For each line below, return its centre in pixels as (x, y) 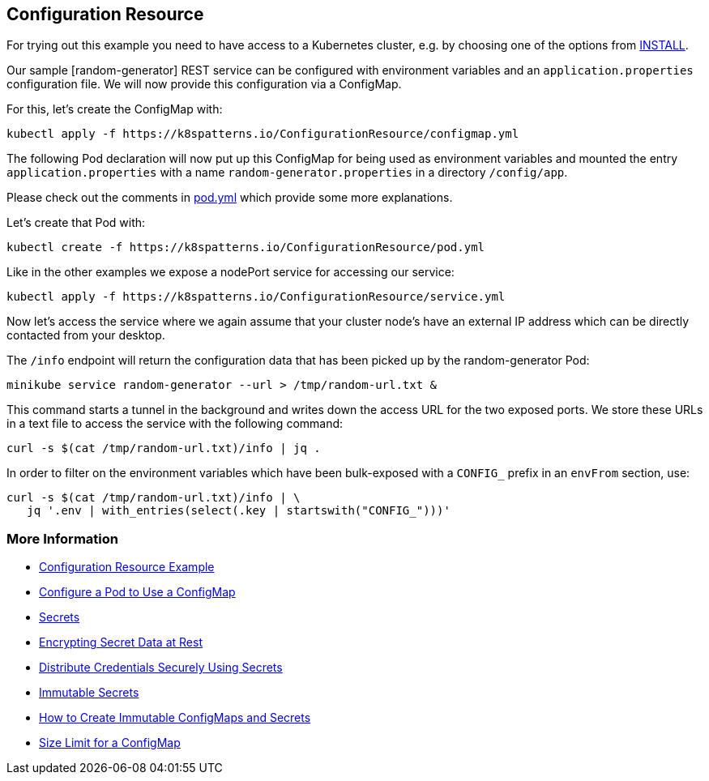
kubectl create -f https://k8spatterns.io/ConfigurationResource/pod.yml (246, 248)
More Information (62, 538)
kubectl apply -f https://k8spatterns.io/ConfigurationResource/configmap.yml (263, 134)
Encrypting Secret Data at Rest (121, 642)
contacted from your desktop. (86, 335)
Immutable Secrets (89, 693)
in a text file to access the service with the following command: (175, 424)
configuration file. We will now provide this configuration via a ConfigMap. (204, 84)
